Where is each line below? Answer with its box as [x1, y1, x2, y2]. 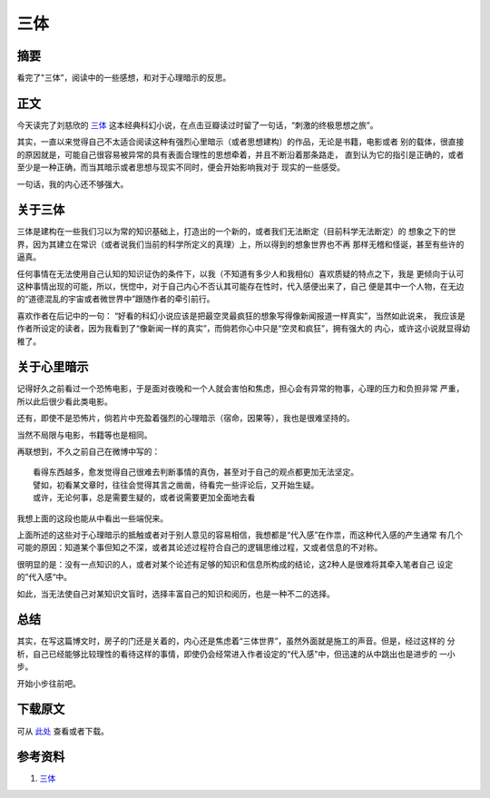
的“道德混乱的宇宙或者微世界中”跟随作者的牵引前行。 [16, 293, 215, 304]
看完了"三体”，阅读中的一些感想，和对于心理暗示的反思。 [16, 73, 231, 84]
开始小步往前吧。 [16, 677, 81, 689]
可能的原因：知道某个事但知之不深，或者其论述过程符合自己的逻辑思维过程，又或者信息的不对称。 [16, 542, 383, 553]
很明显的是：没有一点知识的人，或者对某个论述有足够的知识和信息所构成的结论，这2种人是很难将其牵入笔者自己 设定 [16, 558, 454, 569]
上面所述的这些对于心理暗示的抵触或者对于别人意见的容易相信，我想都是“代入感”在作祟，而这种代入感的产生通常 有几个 [16, 529, 464, 540]
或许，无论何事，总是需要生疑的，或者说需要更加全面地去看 [33, 493, 256, 503]
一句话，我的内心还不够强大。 [16, 178, 129, 190]
